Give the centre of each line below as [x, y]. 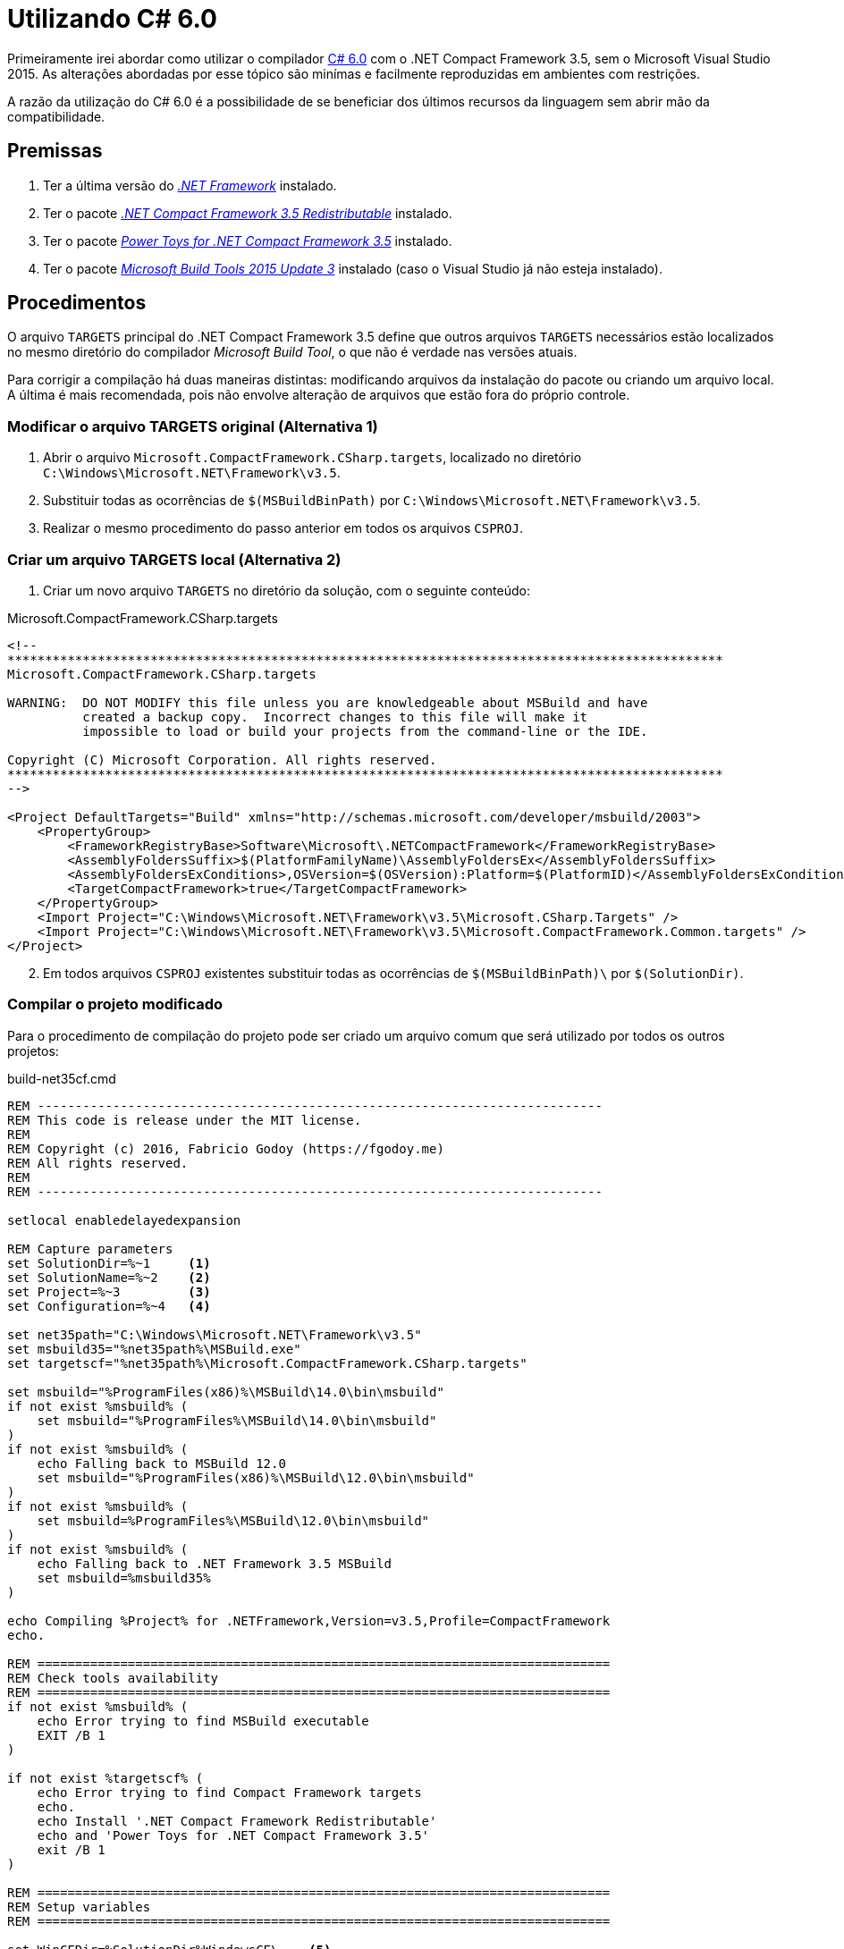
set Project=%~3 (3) [109, 1291]
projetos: [33, 1050]
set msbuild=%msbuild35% [124, 1578]
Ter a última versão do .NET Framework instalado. [190, 185]
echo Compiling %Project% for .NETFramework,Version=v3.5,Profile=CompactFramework [309, 1620]
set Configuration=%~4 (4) [109, 1306]
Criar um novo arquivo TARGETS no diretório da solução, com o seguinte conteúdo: [287, 590]
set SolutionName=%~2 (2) [109, 1277]
